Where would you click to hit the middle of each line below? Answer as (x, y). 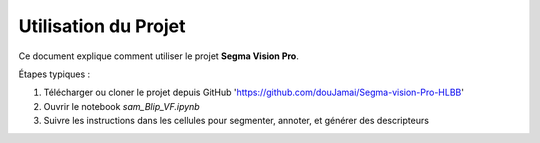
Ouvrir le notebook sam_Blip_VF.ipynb (121, 106)
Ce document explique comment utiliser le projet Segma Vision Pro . (158, 56)
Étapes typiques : (54, 74)
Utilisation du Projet (102, 26)
